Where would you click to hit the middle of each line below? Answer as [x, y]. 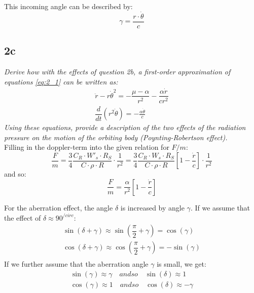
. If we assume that [220, 207]
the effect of [23, 217]
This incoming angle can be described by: [68, 6]
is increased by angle [152, 207]
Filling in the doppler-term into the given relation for [87, 147]
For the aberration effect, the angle [59, 207]
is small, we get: [182, 264]
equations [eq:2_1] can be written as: [61, 81]
